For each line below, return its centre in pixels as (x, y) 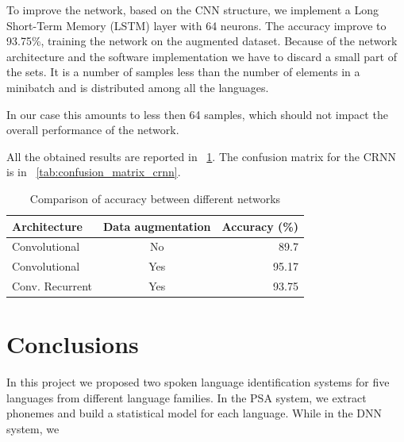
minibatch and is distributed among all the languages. (138, 87)
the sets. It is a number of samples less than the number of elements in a (183, 72)
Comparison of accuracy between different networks (155, 198)
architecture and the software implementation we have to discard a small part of (202, 56)
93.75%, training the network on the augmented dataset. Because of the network (202, 41)
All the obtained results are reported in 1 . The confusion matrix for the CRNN (202, 156)
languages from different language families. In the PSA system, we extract (187, 397)
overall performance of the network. (93, 130)
